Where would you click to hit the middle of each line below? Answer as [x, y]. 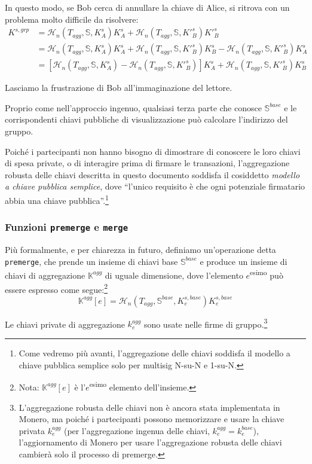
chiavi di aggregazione [45, 275]
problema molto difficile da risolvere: [72, 19]
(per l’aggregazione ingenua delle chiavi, [137, 430]
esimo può [267, 274]
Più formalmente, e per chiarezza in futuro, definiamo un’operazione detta [140, 250]
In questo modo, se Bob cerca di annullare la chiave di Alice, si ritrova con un [147, 7]
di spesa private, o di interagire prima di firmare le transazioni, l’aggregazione [147, 163]
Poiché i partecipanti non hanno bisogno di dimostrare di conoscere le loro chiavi [153, 151]
